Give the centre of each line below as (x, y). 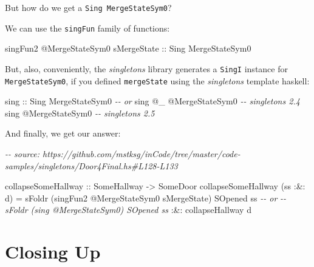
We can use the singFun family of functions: (87, 28)
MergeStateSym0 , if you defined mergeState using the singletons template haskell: (157, 80)
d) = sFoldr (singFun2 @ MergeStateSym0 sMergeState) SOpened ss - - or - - (146, 198)
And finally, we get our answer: (63, 133)
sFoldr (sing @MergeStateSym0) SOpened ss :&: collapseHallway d (128, 210)
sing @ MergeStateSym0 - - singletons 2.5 (80, 113)
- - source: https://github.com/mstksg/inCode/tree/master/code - (123, 154)
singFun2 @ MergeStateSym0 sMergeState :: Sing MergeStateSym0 (128, 48)
